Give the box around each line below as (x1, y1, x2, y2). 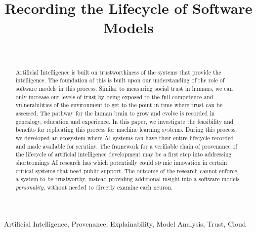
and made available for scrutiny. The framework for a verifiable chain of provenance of (15, 142, 237, 150)
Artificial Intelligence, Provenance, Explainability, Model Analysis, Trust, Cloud (4, 218, 246, 229)
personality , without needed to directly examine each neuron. (15, 183, 173, 191)
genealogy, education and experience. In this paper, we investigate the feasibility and (15, 117, 234, 125)
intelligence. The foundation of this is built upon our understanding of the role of (15, 76, 225, 84)
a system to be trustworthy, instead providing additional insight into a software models (15, 175, 240, 183)
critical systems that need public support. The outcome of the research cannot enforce (15, 166, 237, 175)
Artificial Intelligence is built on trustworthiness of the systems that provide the (15, 68, 221, 76)
